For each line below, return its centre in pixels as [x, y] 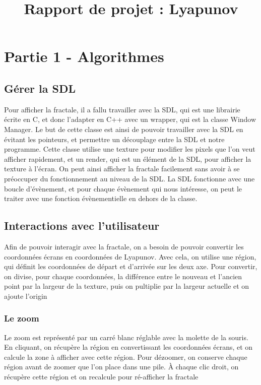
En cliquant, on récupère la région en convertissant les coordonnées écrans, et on [128, 347]
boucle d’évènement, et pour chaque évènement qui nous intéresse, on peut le [123, 188]
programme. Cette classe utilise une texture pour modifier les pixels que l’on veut [130, 149]
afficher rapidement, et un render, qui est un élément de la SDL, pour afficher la [128, 158]
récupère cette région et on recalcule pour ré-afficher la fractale [101, 377]
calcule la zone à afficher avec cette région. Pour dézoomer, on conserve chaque [126, 357]
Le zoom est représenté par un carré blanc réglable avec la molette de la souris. [126, 337]
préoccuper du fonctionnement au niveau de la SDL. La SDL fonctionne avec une [129, 178]
